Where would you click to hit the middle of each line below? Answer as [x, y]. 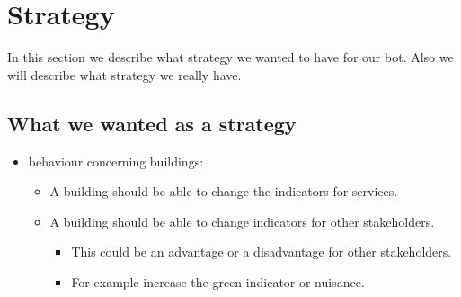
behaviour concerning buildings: [116, 161]
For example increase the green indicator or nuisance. [218, 281]
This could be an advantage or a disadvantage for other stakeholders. [262, 252]
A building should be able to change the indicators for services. [224, 191]
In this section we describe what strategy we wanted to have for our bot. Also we [230, 57]
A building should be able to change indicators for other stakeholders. [242, 221]
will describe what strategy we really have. [124, 74]
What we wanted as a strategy [152, 123]
